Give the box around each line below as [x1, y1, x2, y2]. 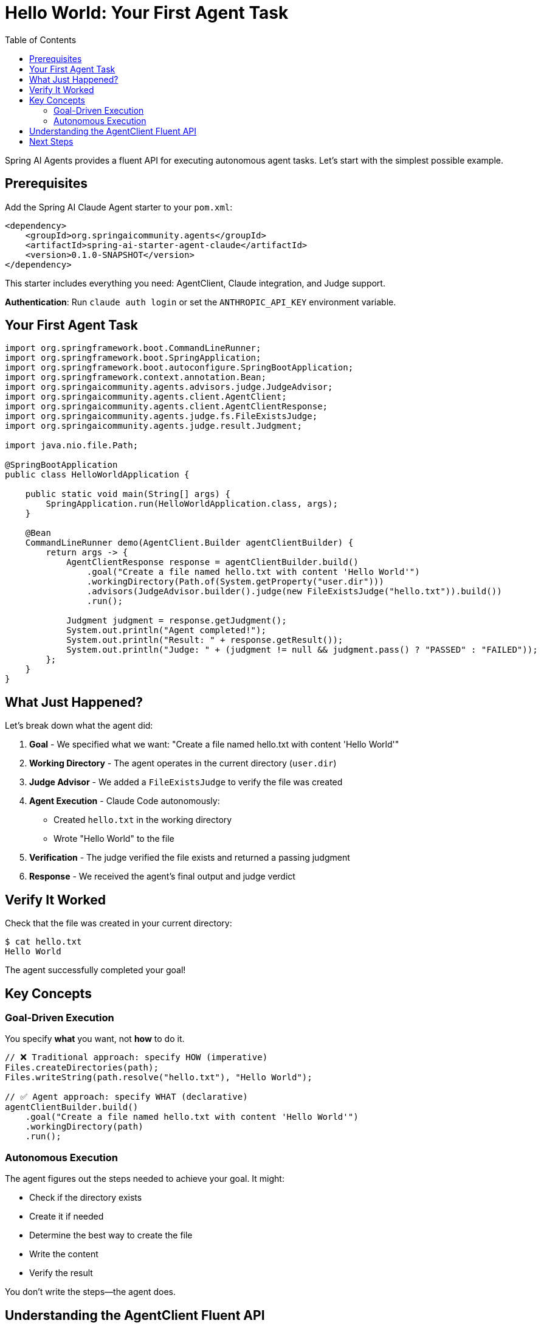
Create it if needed [29, 1211, 104, 1222]
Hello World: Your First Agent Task [5, 2, 289, 23]
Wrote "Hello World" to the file [53, 833, 174, 844]
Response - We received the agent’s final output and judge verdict [29, 871, 295, 882]
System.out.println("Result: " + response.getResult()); [66, 635, 343, 645]
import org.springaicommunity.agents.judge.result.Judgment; [5, 421, 302, 431]
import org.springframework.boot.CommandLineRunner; [5, 343, 261, 353]
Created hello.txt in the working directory [53, 814, 232, 825]
